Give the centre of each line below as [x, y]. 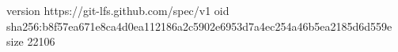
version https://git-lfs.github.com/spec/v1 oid [118, 10]
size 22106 [31, 41]
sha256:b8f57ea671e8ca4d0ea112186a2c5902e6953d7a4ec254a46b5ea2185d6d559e [199, 26]
